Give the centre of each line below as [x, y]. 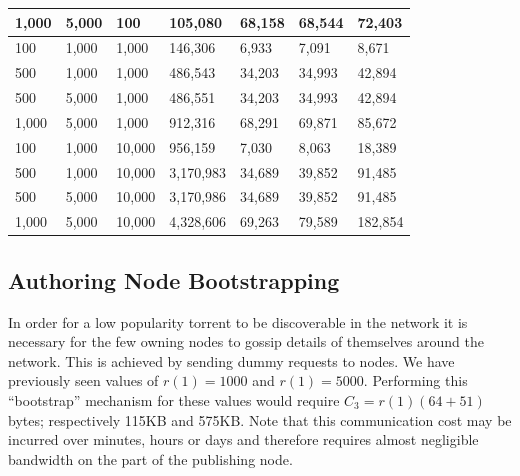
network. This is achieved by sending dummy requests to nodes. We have [231, 360]
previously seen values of [83, 380]
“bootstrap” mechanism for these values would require [174, 399]
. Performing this [415, 380]
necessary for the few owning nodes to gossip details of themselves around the [246, 341]
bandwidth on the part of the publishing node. [150, 458]
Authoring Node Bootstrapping [174, 279]
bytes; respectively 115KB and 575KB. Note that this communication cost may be [260, 419]
